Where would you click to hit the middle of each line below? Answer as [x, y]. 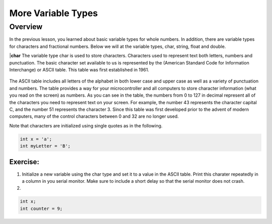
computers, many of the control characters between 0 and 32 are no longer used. [94, 116]
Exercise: [24, 162]
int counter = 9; [41, 208]
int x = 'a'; [36, 139]
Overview [26, 27]
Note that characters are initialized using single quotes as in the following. [86, 125]
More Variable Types [54, 13]
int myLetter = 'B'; [45, 146]
